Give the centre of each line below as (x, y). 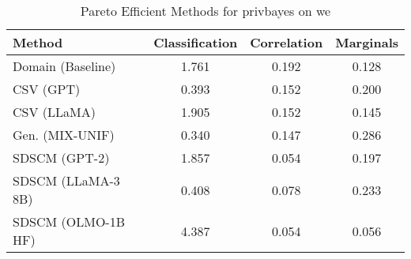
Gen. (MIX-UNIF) (64, 135)
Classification (196, 42)
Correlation (287, 42)
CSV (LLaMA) (54, 112)
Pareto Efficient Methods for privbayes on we (205, 11)
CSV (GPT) (47, 89)
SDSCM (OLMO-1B (69, 221)
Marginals (367, 42)
